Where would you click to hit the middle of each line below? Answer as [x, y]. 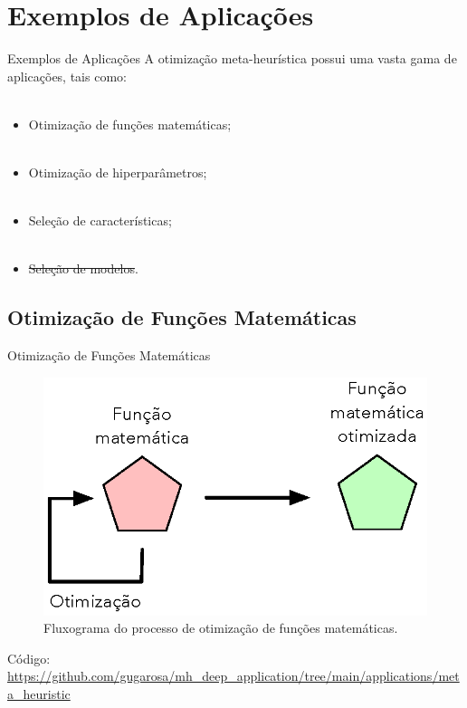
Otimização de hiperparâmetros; [118, 172]
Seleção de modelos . [83, 268]
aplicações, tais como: [67, 76]
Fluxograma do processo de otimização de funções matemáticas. [221, 628]
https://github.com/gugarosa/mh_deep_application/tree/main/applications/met [233, 676]
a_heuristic [39, 694]
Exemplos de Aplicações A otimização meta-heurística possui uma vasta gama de [232, 58]
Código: [29, 658]
